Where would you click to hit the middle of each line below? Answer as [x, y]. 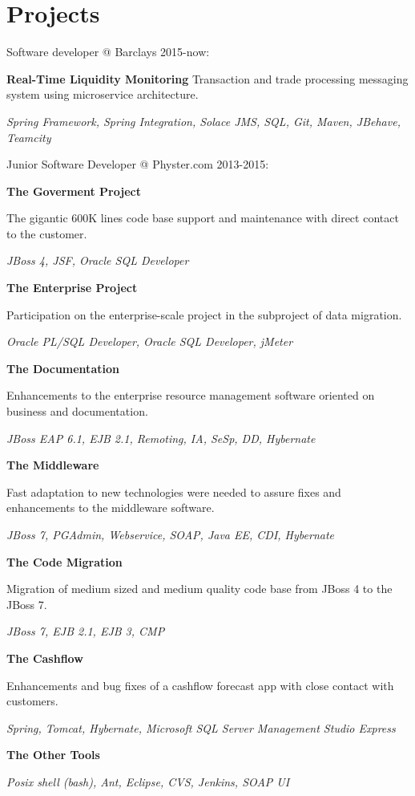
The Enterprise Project [72, 288]
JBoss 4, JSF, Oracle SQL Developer [98, 260]
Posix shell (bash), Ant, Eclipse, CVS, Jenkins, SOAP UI [148, 781]
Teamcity [29, 137]
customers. [32, 701]
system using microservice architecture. [103, 94]
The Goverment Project [74, 191]
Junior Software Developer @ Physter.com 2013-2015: [138, 164]
